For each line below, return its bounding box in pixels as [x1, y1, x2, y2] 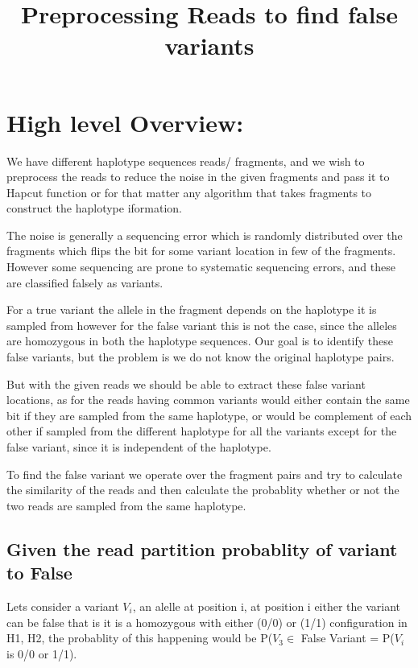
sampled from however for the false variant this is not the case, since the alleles [6, 316, 397, 333]
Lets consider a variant [6, 597, 119, 614]
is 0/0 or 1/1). [6, 645, 77, 662]
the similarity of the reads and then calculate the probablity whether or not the [6, 481, 399, 498]
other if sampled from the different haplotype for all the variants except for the [6, 423, 397, 439]
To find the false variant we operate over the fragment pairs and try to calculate [6, 465, 403, 482]
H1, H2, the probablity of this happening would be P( [6, 629, 273, 646]
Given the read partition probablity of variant [6, 536, 398, 561]
